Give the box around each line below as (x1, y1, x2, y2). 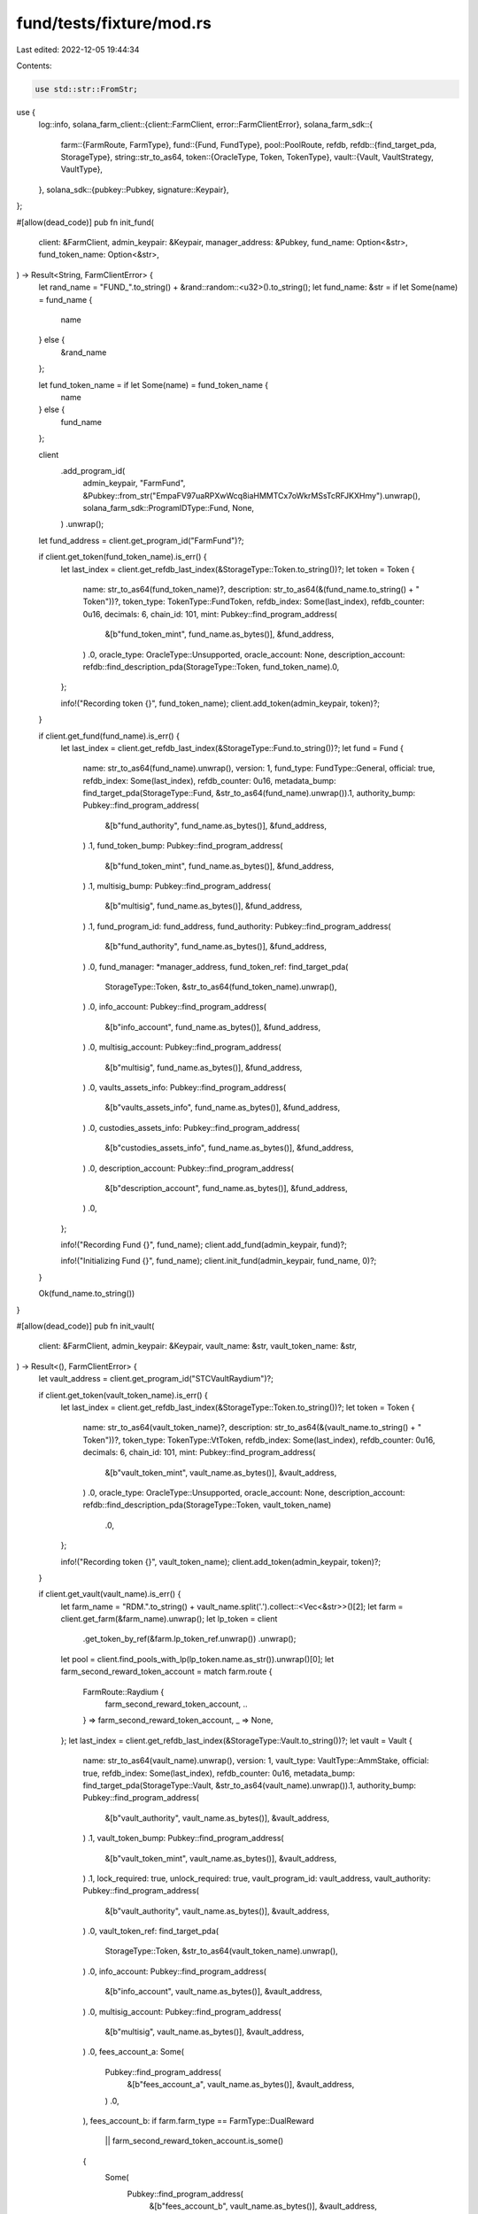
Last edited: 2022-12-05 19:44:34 (16, 44, 140, 55)
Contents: (16, 60, 52, 71)
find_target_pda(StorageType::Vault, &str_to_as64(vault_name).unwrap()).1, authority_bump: (82, 1780, 416, 1791)
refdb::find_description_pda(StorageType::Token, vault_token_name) (82, 1499, 332, 1510)
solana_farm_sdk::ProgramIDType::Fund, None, (82, 503, 255, 514)
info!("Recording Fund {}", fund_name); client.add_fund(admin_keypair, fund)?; (60, 1240, 347, 1250)
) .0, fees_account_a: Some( (82, 2047, 185, 2057)
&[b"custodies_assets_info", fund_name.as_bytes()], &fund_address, (104, 1142, 354, 1153)
